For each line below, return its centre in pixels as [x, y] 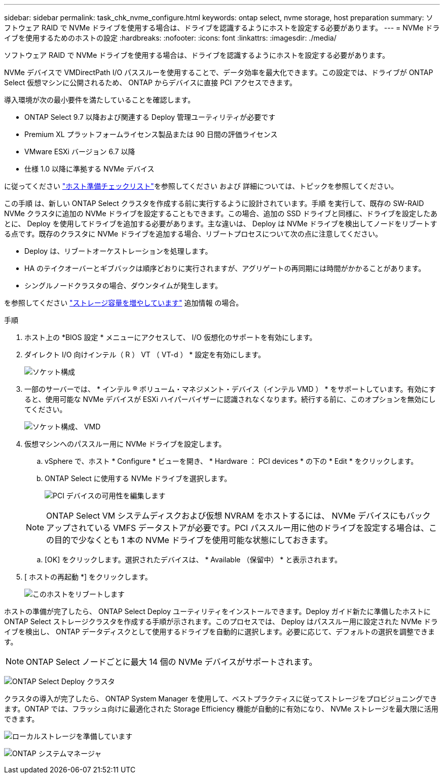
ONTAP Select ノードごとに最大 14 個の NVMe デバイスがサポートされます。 [172, 662]
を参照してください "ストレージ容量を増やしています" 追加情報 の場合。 [124, 303]
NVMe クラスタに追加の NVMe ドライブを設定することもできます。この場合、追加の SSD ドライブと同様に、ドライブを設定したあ [221, 213]
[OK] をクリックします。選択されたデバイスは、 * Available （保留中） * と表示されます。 [193, 560]
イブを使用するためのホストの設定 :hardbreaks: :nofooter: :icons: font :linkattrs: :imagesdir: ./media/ [170, 38]
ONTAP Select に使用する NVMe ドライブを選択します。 [138, 478]
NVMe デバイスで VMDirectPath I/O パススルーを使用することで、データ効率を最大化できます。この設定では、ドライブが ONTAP [219, 72]
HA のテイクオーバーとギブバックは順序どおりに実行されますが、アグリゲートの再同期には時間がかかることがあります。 [225, 268]
